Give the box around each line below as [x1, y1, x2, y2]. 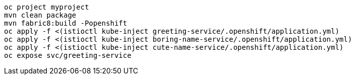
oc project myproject [4, 3, 89, 11]
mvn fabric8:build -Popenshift [4, 19, 127, 27]
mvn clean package [4, 11, 77, 19]
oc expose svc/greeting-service [4, 51, 131, 59]
